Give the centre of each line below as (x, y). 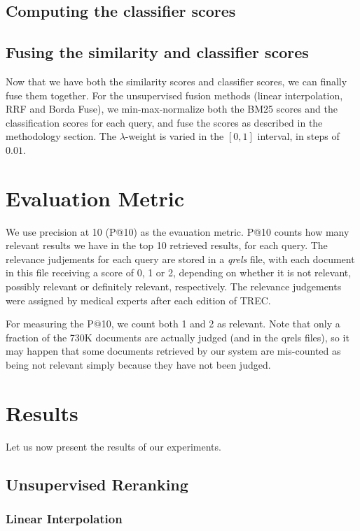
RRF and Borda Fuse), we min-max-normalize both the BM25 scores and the (172, 109)
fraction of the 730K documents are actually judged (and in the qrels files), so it (178, 337)
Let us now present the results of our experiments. (113, 446)
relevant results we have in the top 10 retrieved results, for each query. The (167, 245)
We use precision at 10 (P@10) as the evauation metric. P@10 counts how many (178, 231)
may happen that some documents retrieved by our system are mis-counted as (173, 351)
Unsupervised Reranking (97, 484)
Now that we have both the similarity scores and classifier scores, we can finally (176, 81)
